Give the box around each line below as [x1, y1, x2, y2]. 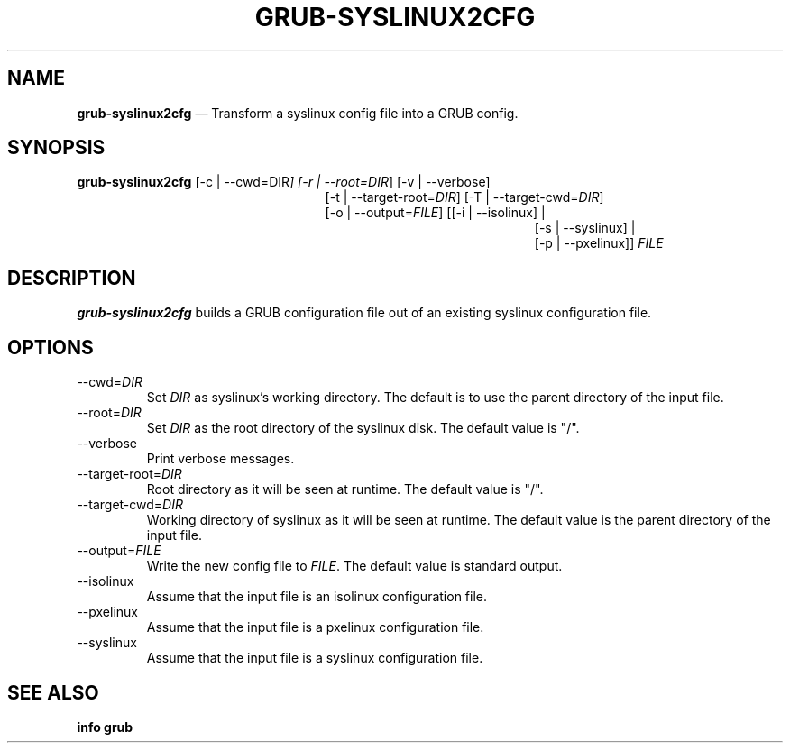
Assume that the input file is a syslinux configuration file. [146, 650, 483, 666]
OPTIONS [7, 335, 94, 359]
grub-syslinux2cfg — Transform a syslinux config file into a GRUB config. [77, 105, 519, 121]
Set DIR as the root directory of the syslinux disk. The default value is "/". [146, 420, 580, 436]
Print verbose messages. [146, 451, 295, 467]
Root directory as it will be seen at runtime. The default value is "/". [146, 481, 544, 498]
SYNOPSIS [7, 136, 106, 160]
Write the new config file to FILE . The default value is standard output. [146, 558, 563, 574]
